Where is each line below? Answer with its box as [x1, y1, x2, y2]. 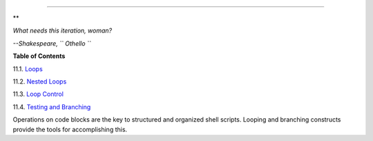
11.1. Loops [12, 64, 43, 73]
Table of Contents [12, 52, 66, 60]
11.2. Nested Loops [12, 77, 67, 86]
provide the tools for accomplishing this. [12, 125, 128, 133]
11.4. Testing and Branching [12, 102, 91, 111]
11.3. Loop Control [12, 90, 64, 98]
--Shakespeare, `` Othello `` [12, 39, 91, 48]
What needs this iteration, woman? [12, 26, 113, 35]
